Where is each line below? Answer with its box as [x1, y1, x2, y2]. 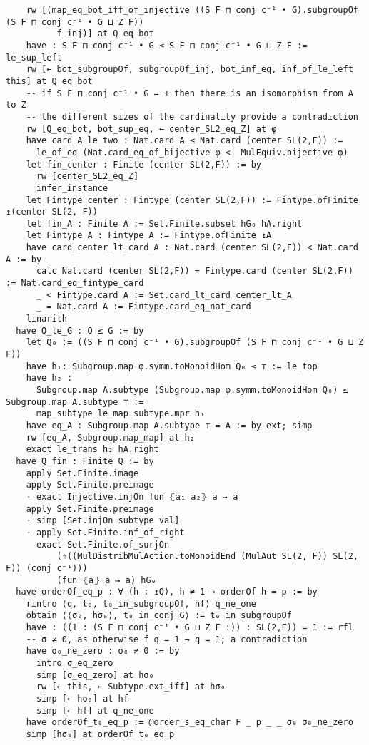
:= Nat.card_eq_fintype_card [6, 278, 144, 289]
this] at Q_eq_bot [6, 76, 93, 86]
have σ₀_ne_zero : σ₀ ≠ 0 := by [26, 646, 180, 657]
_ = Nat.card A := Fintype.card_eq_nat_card [36, 302, 251, 312]
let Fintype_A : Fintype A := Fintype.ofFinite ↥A [26, 230, 272, 241]
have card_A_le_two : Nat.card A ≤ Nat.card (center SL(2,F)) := [26, 135, 343, 146]
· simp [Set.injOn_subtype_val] [26, 515, 180, 526]
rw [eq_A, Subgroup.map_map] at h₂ [26, 432, 195, 443]
